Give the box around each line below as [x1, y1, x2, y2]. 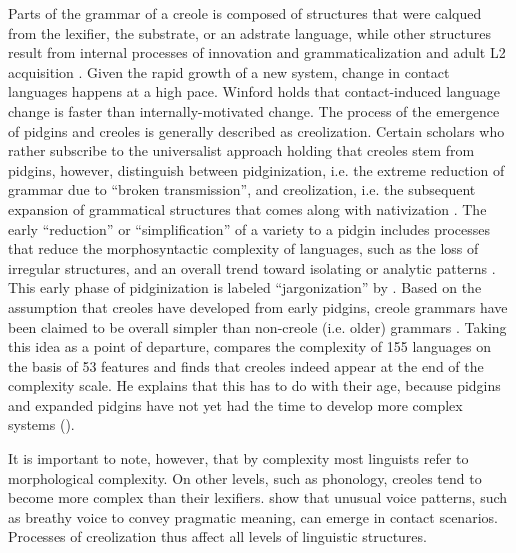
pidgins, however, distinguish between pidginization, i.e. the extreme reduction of [8, 159, 505, 180]
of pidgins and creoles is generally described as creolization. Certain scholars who [8, 120, 505, 141]
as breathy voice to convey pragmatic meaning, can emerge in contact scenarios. [8, 506, 498, 527]
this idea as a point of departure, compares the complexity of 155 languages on [8, 336, 492, 357]
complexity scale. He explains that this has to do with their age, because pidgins [8, 375, 501, 396]
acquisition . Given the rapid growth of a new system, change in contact [8, 61, 450, 82]
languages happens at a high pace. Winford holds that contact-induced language [8, 81, 500, 102]
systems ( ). [8, 414, 75, 435]
